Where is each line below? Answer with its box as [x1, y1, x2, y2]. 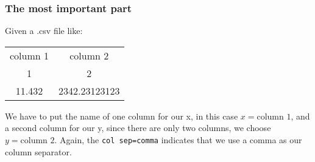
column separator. [5, 145, 72, 158]
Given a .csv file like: [5, 24, 83, 37]
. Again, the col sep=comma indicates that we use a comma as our [54, 133, 302, 146]
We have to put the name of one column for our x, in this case [5, 109, 238, 122]
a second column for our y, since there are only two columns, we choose [5, 121, 271, 134]
